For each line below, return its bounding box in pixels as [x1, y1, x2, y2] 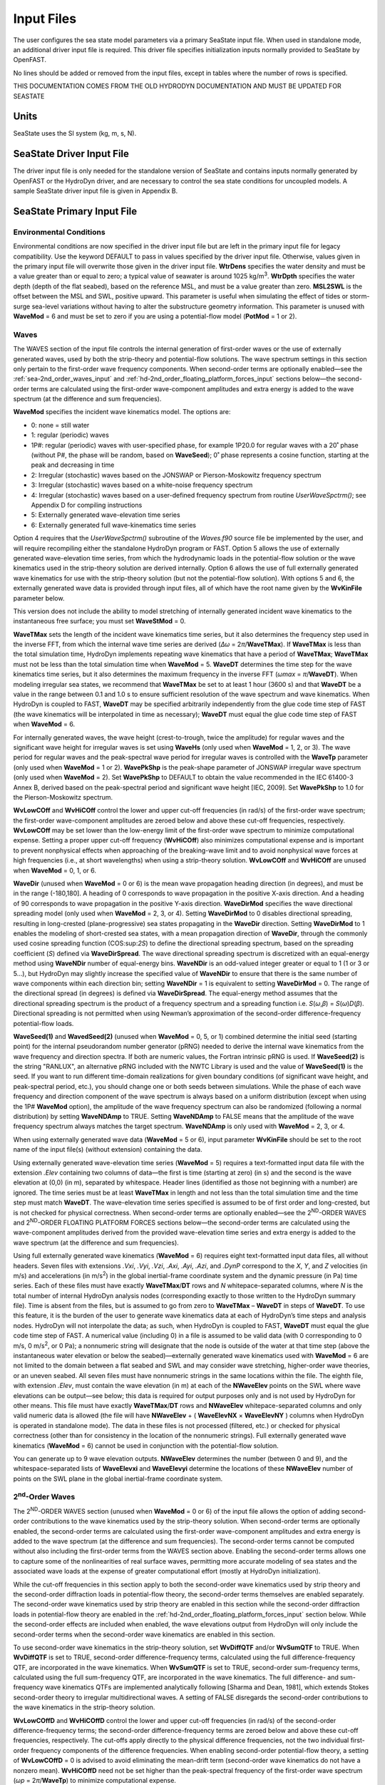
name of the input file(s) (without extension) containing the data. [13, 1145, 202, 1154]
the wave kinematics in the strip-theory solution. [13, 1703, 155, 1711]
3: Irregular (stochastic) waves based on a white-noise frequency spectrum [31, 481, 253, 489]
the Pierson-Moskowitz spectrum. [13, 793, 113, 801]
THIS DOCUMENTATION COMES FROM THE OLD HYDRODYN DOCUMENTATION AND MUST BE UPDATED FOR [13, 82, 342, 91]
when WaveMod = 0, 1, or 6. [13, 866, 96, 875]
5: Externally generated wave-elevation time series [31, 511, 181, 519]
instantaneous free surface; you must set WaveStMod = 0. [13, 617, 186, 625]
